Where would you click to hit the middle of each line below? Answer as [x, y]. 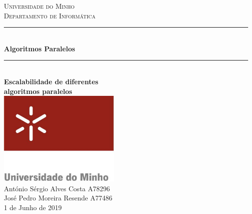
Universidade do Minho [39, 6]
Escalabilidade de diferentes [51, 81]
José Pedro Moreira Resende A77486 [58, 198]
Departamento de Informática [50, 15]
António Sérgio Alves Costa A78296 [57, 188]
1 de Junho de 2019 [33, 207]
